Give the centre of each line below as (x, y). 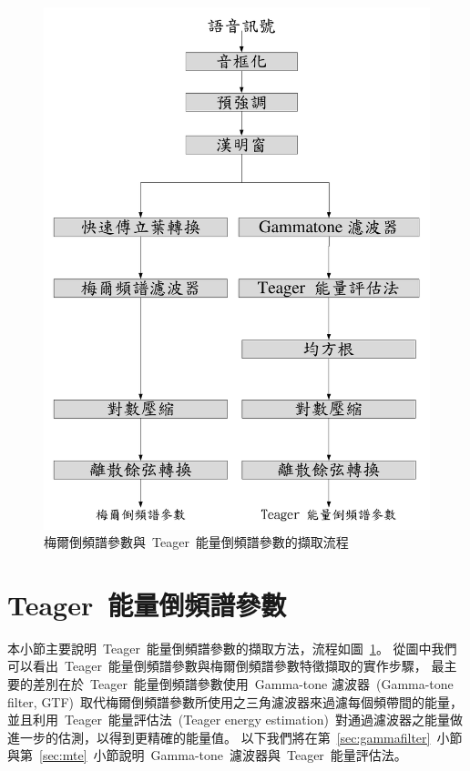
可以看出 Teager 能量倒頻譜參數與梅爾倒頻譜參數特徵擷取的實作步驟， (217, 666)
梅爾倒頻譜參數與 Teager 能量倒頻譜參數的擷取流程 (196, 542)
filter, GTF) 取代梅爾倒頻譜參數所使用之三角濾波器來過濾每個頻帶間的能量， (235, 701)
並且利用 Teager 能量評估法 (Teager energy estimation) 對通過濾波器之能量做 (235, 720)
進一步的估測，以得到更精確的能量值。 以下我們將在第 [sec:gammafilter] (219, 737)
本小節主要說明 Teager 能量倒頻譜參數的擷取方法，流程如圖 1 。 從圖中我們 (232, 648)
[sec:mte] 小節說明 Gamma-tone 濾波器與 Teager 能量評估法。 (223, 755)
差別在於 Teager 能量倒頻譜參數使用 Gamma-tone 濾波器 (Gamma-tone (243, 684)
